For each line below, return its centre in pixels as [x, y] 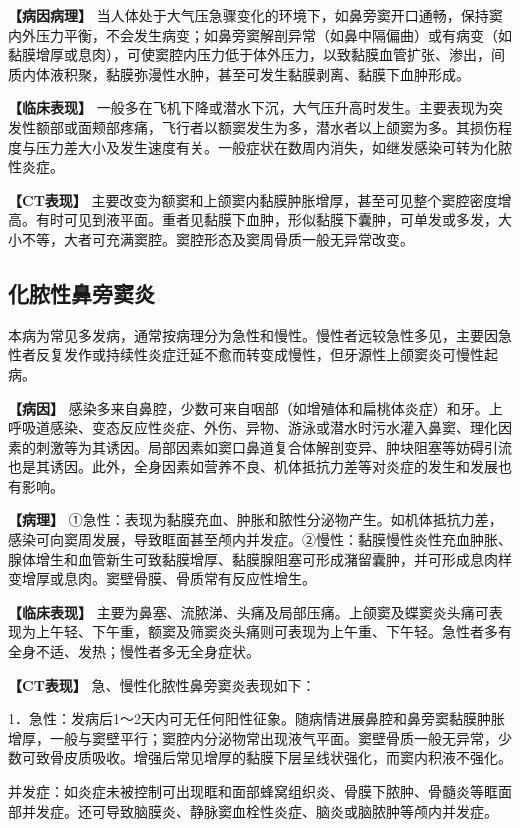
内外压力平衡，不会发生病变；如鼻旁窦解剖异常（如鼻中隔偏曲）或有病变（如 [260, 34]
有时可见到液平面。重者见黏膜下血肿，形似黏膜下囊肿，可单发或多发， [266, 219]
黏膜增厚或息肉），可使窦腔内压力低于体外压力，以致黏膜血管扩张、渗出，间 [256, 54]
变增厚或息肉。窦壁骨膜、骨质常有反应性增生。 [162, 578]
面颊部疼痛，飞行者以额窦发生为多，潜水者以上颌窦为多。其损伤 [287, 126]
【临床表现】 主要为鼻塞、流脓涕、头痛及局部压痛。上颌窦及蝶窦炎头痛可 [248, 611]
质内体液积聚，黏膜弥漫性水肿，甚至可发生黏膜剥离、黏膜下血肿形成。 [239, 73]
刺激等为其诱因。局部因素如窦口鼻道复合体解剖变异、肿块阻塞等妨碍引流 [273, 446]
